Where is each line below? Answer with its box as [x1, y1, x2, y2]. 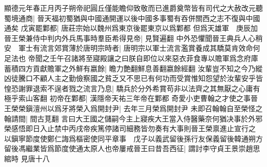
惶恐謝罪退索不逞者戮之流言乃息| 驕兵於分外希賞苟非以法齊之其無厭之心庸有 [4, 82, 260, 93]
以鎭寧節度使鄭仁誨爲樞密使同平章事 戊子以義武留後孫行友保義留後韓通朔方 [4, 133, 263, 143]
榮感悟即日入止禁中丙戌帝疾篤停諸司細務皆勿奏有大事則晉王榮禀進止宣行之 [4, 123, 256, 134]
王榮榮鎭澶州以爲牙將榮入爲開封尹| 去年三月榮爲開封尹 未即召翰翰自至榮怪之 [4, 102, 263, 113]
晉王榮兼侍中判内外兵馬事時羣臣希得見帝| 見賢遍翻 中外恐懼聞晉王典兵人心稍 [4, 32, 263, 43]
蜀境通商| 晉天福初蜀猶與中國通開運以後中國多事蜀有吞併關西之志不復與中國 [4, 12, 260, 23]
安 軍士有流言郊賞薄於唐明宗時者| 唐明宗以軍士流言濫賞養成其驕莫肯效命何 [4, 43, 260, 53]
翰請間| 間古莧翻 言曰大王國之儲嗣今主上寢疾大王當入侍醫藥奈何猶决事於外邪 [4, 113, 263, 123]
